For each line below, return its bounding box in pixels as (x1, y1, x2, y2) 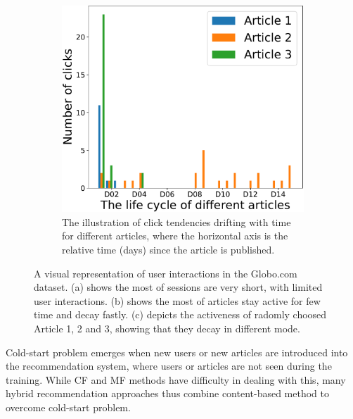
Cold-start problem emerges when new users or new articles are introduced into (6, 344, 348, 359)
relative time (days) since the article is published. (62, 242, 275, 257)
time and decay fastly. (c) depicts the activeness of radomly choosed (34, 307, 327, 322)
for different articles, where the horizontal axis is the (62, 228, 288, 243)
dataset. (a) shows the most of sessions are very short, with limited (34, 280, 323, 294)
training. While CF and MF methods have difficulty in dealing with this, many (6, 372, 346, 387)
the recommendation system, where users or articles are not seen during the (6, 358, 332, 373)
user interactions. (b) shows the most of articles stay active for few (34, 293, 321, 308)
